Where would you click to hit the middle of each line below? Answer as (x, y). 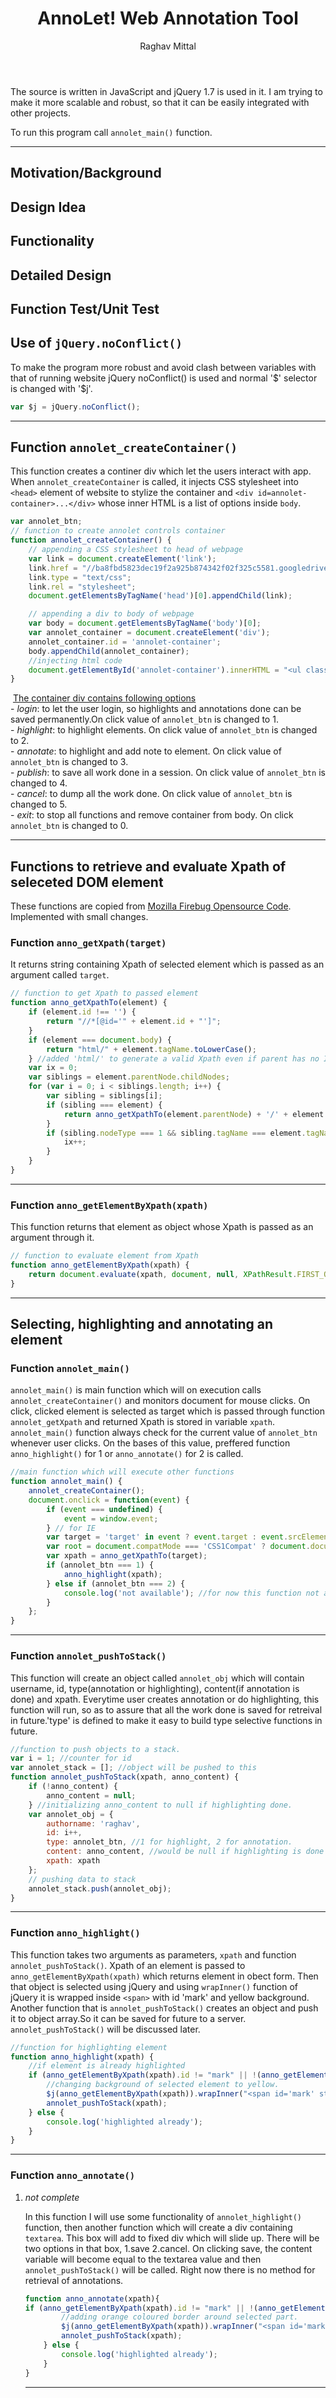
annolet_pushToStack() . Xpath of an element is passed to (128, 1965)
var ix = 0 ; (53, 1068)
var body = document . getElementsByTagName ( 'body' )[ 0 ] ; (145, 623)
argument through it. (52, 1238)
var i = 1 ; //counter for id (71, 1758)
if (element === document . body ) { (100, 1040)
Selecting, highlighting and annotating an (142, 1324)
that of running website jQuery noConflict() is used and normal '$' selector (164, 378)
